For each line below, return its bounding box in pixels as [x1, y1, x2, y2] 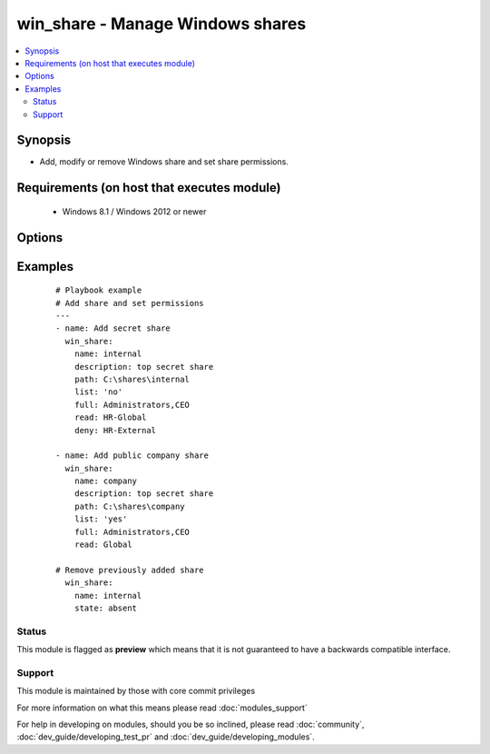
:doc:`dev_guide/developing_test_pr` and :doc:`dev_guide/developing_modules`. [16, 731, 315, 742]
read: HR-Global [73, 412, 147, 422]
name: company [73, 476, 138, 486]
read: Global [73, 540, 132, 550]
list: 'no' [73, 387, 123, 397]
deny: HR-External [73, 425, 157, 435]
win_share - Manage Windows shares [16, 14, 307, 34]
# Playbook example [55, 285, 142, 295]
